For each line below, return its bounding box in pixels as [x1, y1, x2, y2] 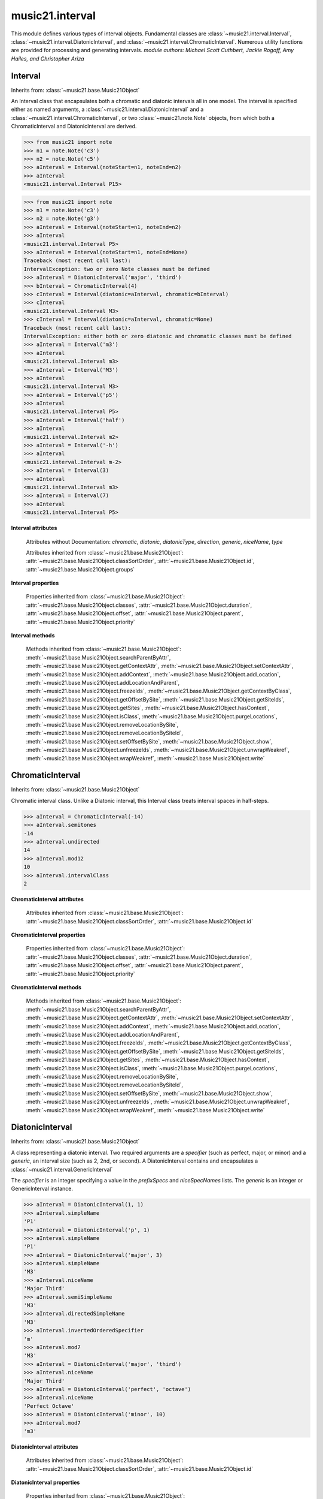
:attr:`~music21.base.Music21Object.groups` [26, 565, 135, 573]
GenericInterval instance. [11, 1185, 73, 1193]
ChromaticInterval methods [11, 984, 82, 991]
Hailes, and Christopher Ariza [11, 55, 84, 62]
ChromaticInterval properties [11, 931, 86, 938]
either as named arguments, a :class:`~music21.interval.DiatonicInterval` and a [11, 106, 204, 113]
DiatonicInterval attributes [11, 1443, 78, 1450]
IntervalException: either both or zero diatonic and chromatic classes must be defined [23, 333, 292, 339]
